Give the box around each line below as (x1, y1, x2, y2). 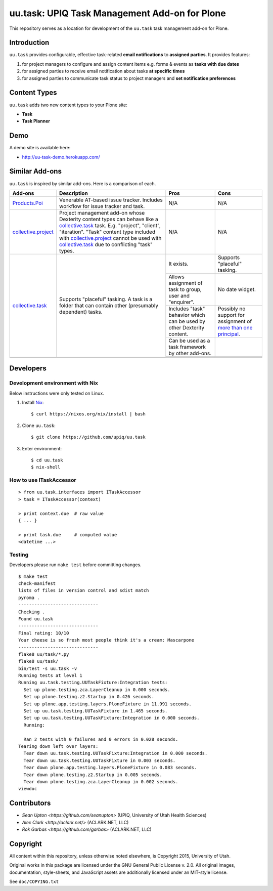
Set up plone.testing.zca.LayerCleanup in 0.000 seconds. (23, 687, 170, 693)
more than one (217, 324, 253, 331)
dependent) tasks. (59, 309, 103, 316)
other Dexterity (168, 324, 205, 331)
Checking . (18, 609, 45, 615)
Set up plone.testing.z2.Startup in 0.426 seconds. (23, 694, 154, 700)
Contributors (9, 799, 51, 808)
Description (59, 190, 88, 197)
